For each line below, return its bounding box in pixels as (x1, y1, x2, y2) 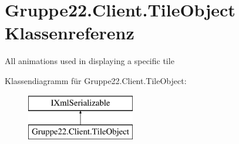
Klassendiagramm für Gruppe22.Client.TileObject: (5, 74, 187, 86)
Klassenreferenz (5, 21, 134, 45)
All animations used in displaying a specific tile (5, 55, 174, 67)
